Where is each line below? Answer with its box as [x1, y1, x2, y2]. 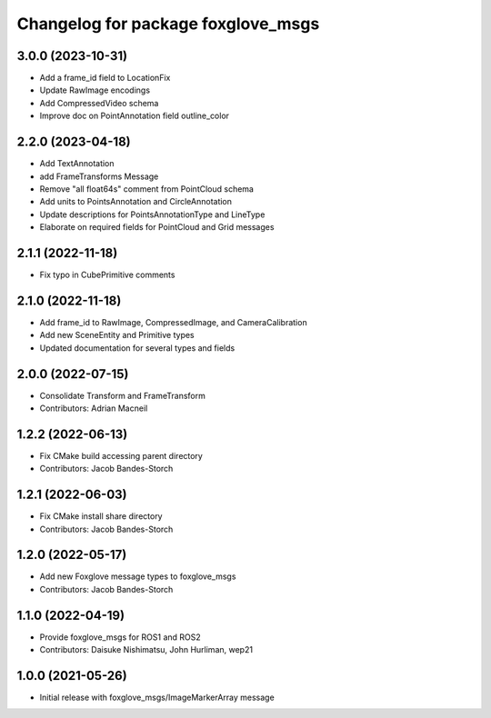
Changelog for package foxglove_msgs [16, 14, 320, 34]
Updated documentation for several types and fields [39, 342, 235, 354]
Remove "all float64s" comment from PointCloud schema [39, 183, 255, 194]
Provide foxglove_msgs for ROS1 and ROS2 [39, 632, 202, 643]
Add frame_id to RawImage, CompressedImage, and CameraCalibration [39, 316, 308, 327]
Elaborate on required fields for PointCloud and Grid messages [39, 222, 275, 233]
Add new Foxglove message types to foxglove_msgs [39, 571, 236, 582]
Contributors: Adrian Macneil [39, 403, 148, 414]
